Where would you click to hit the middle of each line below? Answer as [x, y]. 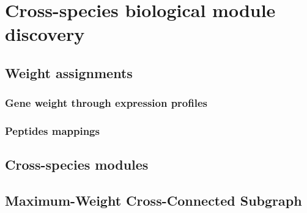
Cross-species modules [77, 164]
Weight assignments [69, 72]
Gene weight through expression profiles [106, 103]
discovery [45, 34]
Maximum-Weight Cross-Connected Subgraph [153, 200]
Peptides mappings [52, 131]
